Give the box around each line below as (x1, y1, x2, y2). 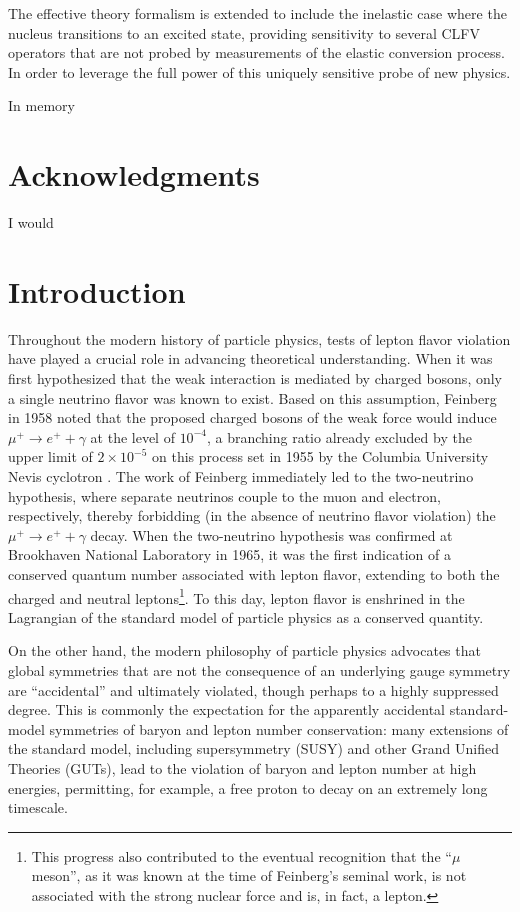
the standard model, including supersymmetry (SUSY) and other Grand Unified (8, 738, 499, 759)
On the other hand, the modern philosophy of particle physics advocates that (8, 640, 481, 661)
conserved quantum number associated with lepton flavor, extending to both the (8, 563, 500, 584)
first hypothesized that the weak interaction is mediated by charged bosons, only (8, 368, 503, 388)
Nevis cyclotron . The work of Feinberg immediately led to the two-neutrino (8, 465, 474, 486)
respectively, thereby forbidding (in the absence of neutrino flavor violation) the (8, 505, 496, 526)
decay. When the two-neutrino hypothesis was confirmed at (90, 524, 453, 545)
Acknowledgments (8, 154, 260, 195)
